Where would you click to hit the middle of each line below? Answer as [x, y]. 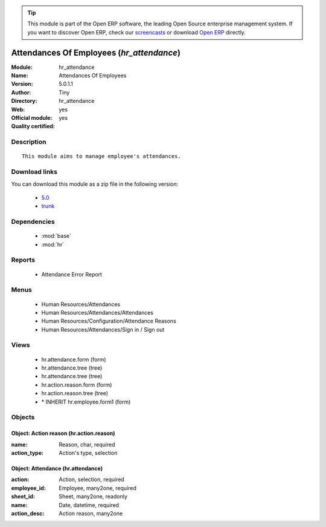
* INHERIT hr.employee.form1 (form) [86, 402]
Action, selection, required [92, 480]
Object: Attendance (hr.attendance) [57, 468]
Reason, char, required [87, 444]
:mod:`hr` [53, 244]
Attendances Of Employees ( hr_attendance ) [96, 52]
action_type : [27, 453]
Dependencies [33, 222]
